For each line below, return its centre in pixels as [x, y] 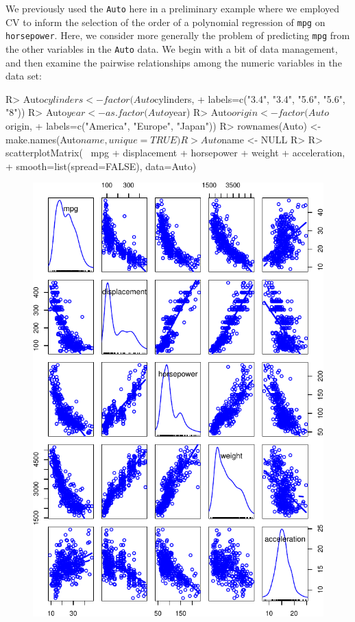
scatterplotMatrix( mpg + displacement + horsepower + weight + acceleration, [175, 153]
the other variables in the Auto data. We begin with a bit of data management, [172, 48]
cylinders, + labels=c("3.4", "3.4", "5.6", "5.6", [250, 98]
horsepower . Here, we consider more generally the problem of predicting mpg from [178, 35]
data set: [24, 76]
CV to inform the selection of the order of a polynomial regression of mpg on [166, 22]
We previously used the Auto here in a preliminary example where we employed [173, 8]
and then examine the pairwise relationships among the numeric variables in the [174, 62]
